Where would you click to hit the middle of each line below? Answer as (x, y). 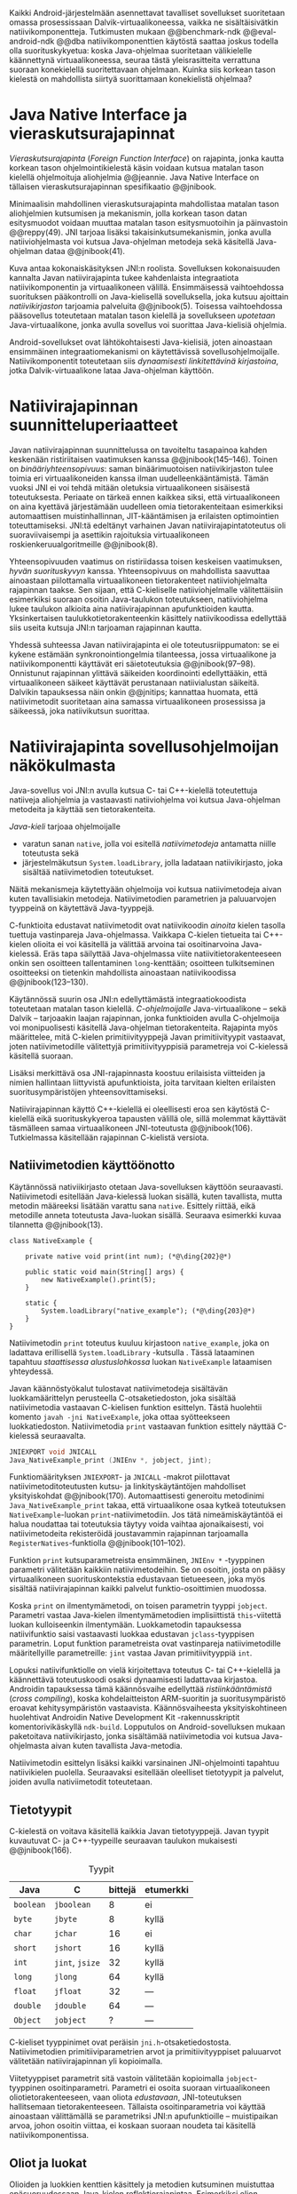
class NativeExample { (51, 1241)
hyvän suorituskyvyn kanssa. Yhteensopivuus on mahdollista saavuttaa (140, 570)
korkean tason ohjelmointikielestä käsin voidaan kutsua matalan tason (137, 167)
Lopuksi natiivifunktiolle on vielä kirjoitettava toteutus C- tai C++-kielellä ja (145, 1671)
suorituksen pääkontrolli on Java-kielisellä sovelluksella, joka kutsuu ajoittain (149, 296)
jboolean (73, 1905)
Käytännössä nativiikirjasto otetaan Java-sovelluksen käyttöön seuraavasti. (146, 1186)
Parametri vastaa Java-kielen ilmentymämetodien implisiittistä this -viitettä (145, 1616)
